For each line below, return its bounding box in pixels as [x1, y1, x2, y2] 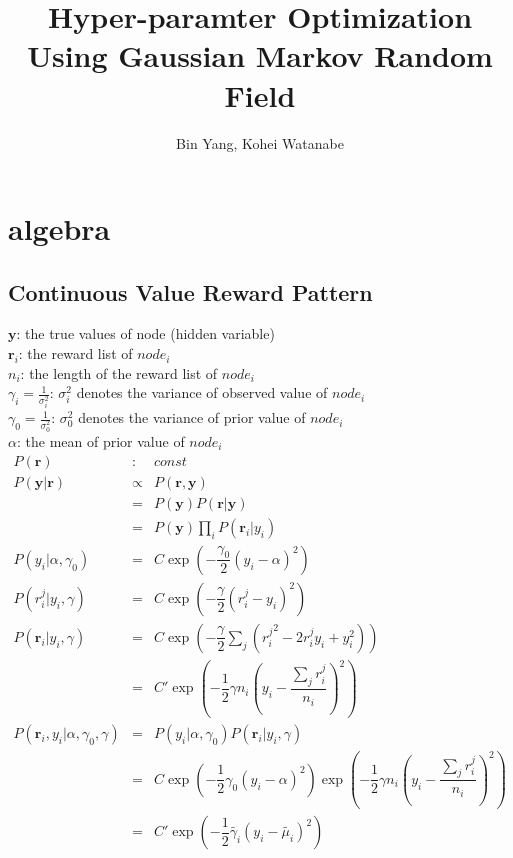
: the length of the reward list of [20, 362, 218, 383]
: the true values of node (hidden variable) [16, 323, 275, 344]
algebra [8, 208, 111, 249]
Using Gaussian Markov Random [27, 35, 493, 76]
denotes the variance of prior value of [78, 407, 306, 428]
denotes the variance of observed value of [76, 382, 328, 403]
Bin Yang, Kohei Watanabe [176, 132, 344, 153]
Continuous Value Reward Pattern [8, 276, 373, 307]
